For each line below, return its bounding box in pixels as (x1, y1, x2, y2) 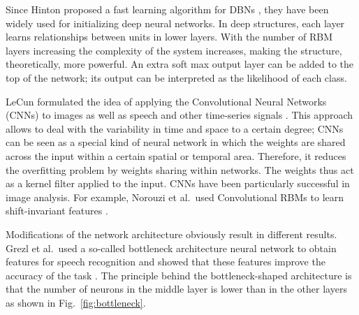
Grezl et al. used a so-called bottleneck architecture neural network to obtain (6, 240, 337, 255)
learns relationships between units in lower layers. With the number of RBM (6, 29, 333, 44)
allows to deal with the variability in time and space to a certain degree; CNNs (6, 121, 344, 135)
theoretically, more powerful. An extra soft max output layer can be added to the (6, 57, 354, 71)
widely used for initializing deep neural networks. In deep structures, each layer (6, 15, 345, 30)
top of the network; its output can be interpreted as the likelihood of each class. (6, 70, 347, 85)
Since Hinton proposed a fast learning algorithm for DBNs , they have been (6, 2, 329, 16)
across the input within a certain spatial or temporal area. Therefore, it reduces (6, 148, 346, 163)
